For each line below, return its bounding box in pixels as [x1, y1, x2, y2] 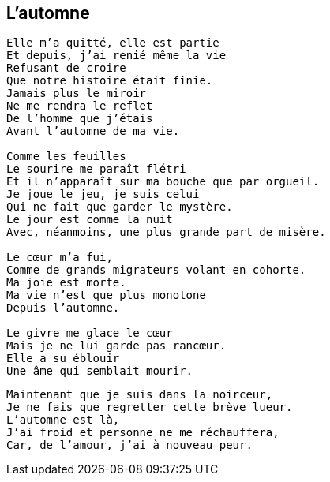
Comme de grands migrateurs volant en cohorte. [6, 263, 306, 277]
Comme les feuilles [6, 150, 126, 163]
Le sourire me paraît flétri [6, 163, 186, 176]
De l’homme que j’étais [6, 112, 153, 125]
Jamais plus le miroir [6, 87, 147, 100]
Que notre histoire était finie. [6, 74, 213, 88]
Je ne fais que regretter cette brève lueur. [6, 401, 293, 414]
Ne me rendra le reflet [6, 99, 153, 113]
